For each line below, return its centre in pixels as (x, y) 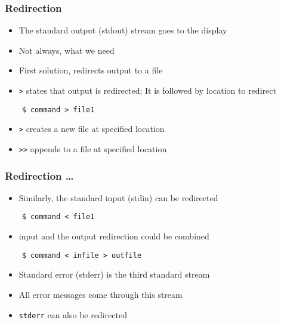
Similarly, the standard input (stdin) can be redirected (118, 197)
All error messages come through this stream (101, 294)
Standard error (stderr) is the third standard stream (114, 274)
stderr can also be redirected (73, 314)
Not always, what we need (67, 50)
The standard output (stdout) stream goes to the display (123, 30)
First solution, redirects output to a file (91, 70)
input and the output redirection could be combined (114, 236)
